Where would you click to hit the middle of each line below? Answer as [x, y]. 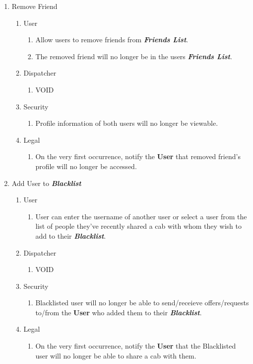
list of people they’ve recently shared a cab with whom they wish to [139, 226]
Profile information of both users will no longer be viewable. [127, 123]
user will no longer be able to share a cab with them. [116, 355]
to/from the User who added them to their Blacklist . [119, 312]
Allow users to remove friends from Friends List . [112, 40]
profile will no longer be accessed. [86, 166]
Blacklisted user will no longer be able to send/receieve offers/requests [142, 303]
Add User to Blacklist [46, 183]
